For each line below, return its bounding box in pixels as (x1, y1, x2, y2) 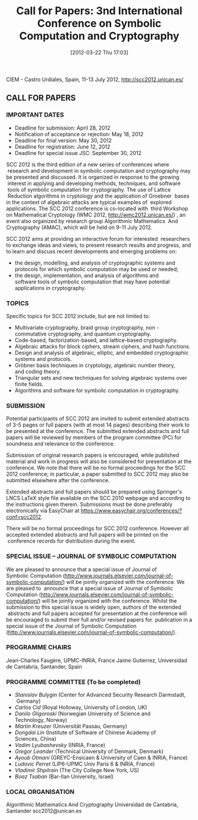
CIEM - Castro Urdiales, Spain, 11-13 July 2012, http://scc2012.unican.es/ (6, 76, 184, 83)
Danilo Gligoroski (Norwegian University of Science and (14, 710, 151, 717)
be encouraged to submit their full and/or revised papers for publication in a (6, 616, 193, 623)
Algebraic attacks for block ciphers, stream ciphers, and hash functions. (14, 343, 191, 350)
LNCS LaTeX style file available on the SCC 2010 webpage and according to (6, 495, 191, 502)
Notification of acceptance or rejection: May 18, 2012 (14, 130, 144, 137)
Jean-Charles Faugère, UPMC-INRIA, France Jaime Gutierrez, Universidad (6, 657, 187, 664)
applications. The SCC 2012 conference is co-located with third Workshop (6, 205, 189, 212)
